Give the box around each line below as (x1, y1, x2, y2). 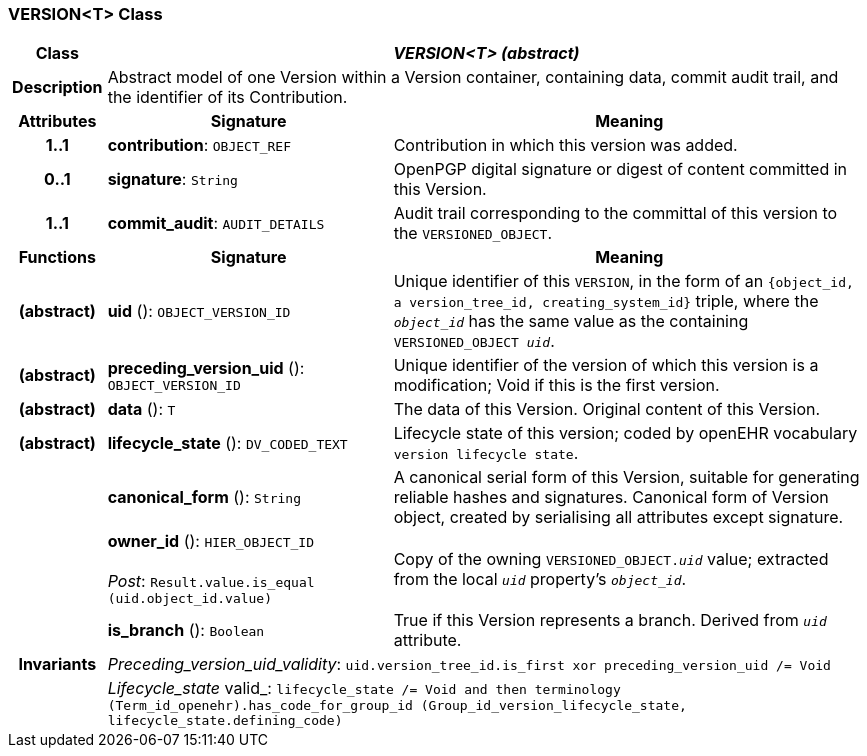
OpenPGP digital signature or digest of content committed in (393, 159, 848, 180)
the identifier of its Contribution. (107, 87, 348, 108)
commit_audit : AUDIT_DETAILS (107, 213, 325, 234)
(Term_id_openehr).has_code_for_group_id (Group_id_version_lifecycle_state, (107, 698, 687, 714)
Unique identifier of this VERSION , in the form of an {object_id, (393, 271, 854, 292)
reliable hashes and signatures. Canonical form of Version (393, 487, 829, 508)
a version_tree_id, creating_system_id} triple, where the (393, 291, 819, 312)
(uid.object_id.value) (107, 591, 273, 607)
